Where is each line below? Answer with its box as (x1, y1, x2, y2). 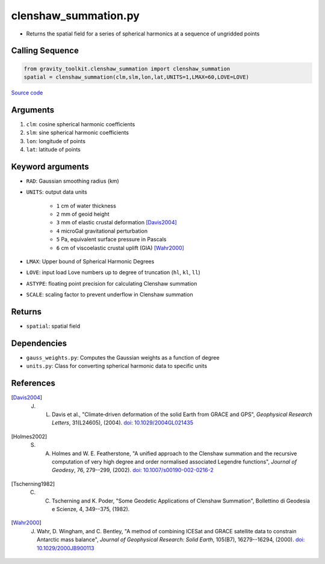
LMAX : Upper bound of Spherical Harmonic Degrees (26, 258, 155, 265)
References (11, 378, 55, 388)
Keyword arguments (11, 161, 90, 171)
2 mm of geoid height (56, 210, 110, 218)
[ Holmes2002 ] (11, 433, 48, 440)
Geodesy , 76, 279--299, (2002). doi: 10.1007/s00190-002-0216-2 (52, 467, 214, 474)
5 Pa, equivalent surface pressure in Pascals (56, 236, 167, 243)
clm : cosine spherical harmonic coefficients (26, 120, 135, 127)
